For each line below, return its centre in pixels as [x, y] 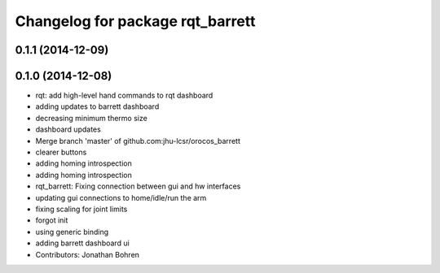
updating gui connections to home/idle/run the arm [121, 197]
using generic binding [72, 232]
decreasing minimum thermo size [92, 118]
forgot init [52, 220]
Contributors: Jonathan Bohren [88, 254]
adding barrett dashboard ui [82, 243]
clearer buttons [61, 152]
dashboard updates [68, 129]
